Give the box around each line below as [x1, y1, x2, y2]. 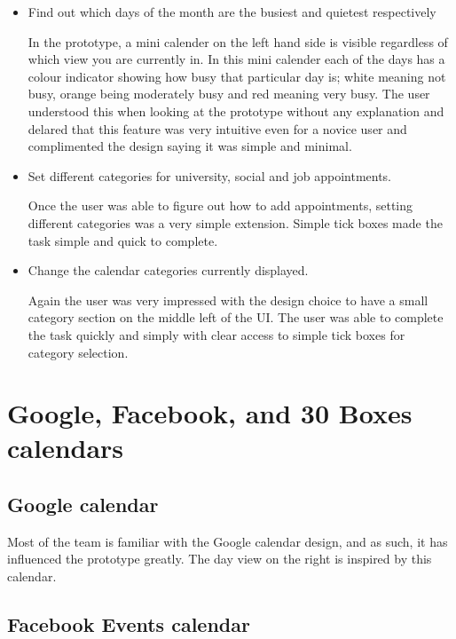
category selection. [28, 343, 129, 361]
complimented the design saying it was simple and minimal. [28, 137, 352, 155]
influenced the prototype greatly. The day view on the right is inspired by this [7, 549, 432, 568]
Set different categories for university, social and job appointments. [28, 166, 392, 185]
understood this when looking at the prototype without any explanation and [28, 101, 444, 120]
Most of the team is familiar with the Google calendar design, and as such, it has [7, 532, 448, 550]
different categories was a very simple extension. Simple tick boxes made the [28, 213, 443, 232]
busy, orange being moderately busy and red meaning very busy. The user [28, 84, 430, 103]
